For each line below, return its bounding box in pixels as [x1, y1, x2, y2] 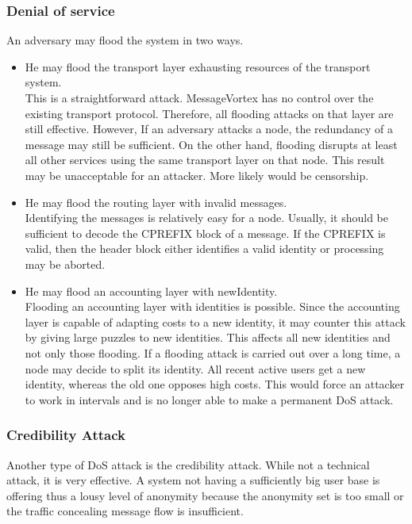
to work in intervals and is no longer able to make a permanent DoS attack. [25, 391, 394, 407]
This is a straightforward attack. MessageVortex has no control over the [25, 90, 374, 105]
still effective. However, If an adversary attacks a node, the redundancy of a [25, 120, 393, 137]
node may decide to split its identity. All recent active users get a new [25, 360, 366, 377]
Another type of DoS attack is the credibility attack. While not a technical [6, 456, 370, 472]
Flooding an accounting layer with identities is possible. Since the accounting [25, 298, 400, 315]
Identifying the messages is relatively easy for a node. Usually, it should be [25, 209, 388, 226]
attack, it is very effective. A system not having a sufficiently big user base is [6, 472, 380, 488]
